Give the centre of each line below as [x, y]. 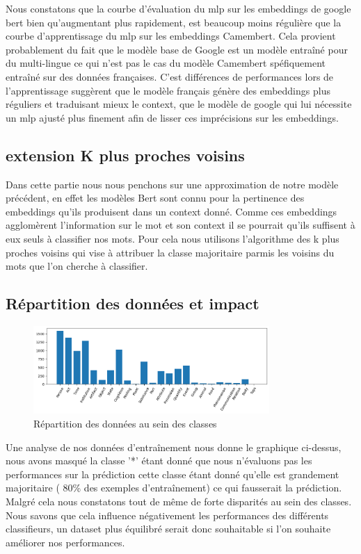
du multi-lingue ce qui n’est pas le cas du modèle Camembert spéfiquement [166, 63]
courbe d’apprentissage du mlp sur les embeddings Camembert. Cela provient [171, 36]
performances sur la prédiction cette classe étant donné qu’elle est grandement [173, 474]
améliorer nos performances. [65, 542]
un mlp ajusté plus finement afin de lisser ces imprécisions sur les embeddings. [172, 117]
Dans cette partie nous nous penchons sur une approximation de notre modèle [172, 184]
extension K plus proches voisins [125, 155]
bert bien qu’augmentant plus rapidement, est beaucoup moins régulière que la [174, 22]
